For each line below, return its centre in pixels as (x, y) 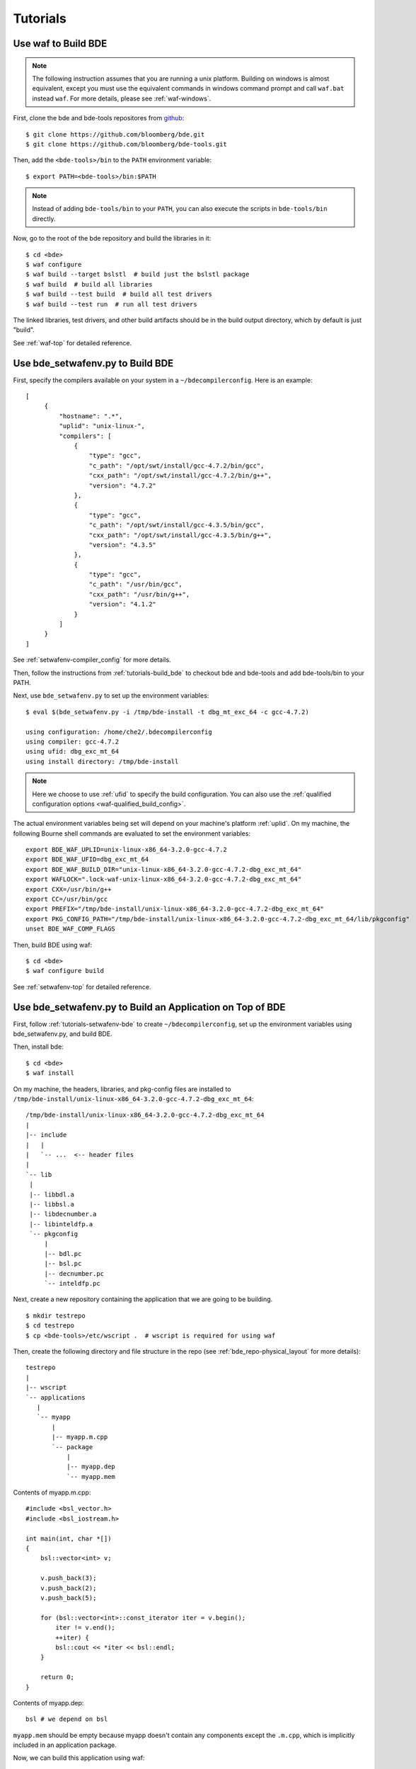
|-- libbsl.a (52, 1204)
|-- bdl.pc (63, 1254)
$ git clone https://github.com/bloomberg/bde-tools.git (127, 144)
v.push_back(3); (68, 1578)
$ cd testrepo (50, 1326)
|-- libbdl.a (52, 1194)
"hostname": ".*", (91, 416)
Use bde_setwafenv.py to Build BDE (93, 363)
